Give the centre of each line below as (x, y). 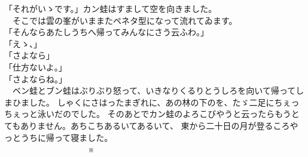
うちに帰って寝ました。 (67, 137)
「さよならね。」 (36, 78)
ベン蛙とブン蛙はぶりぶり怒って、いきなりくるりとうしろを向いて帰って (154, 90)
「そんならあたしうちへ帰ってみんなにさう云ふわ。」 (107, 32)
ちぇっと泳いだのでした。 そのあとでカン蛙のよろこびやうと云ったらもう (148, 114)
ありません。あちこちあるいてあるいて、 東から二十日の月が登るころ (155, 125)
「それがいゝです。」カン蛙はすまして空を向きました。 (111, 8)
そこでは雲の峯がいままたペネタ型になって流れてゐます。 (125, 20)
